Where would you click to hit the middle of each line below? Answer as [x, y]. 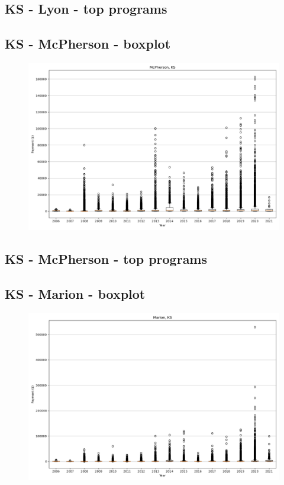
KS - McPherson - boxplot [88, 44]
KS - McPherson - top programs [106, 259]
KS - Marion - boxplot [75, 294]
